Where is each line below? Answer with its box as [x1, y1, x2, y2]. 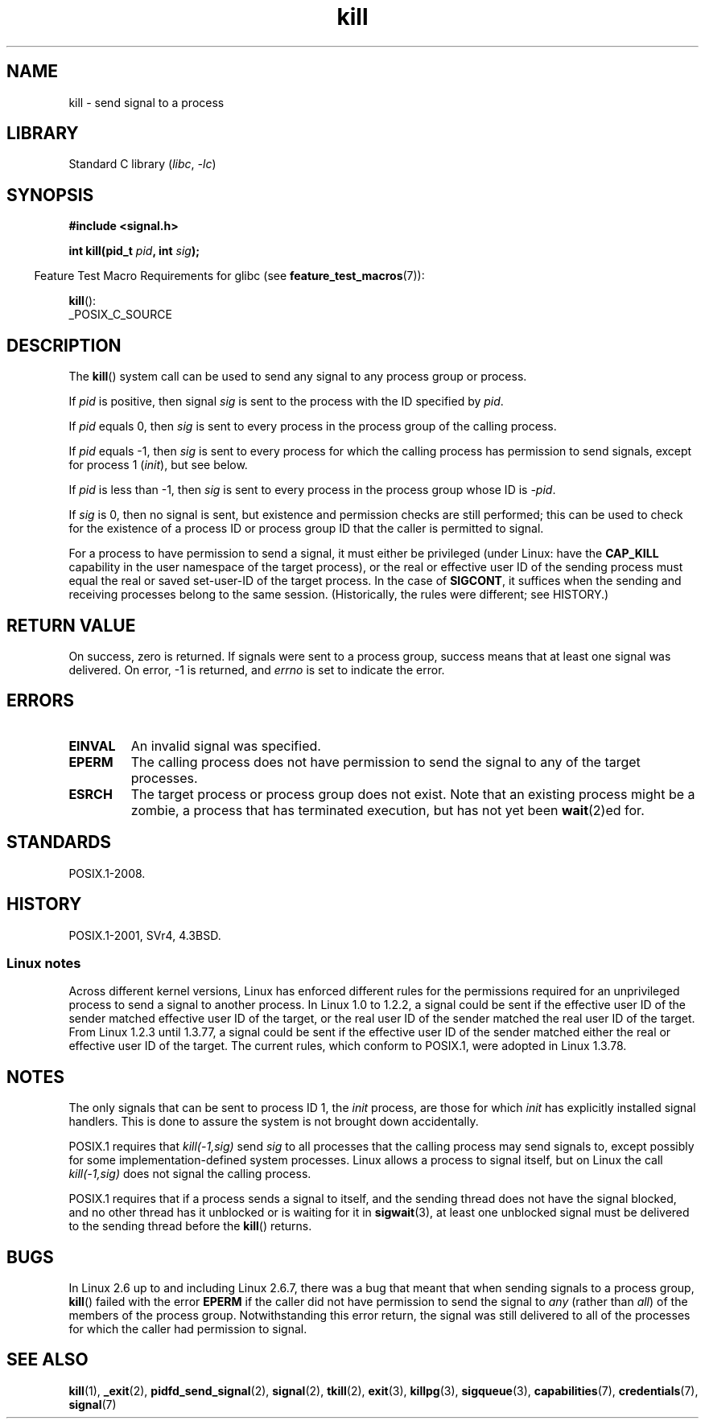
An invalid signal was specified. [130, 737, 321, 754]
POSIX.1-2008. [68, 866, 146, 880]
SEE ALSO [6, 1349, 89, 1370]
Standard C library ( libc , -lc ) [68, 157, 216, 171]
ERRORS [6, 690, 75, 711]
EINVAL [68, 737, 116, 754]
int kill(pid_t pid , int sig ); [68, 244, 200, 258]
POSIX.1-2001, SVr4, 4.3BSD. [68, 928, 221, 942]
